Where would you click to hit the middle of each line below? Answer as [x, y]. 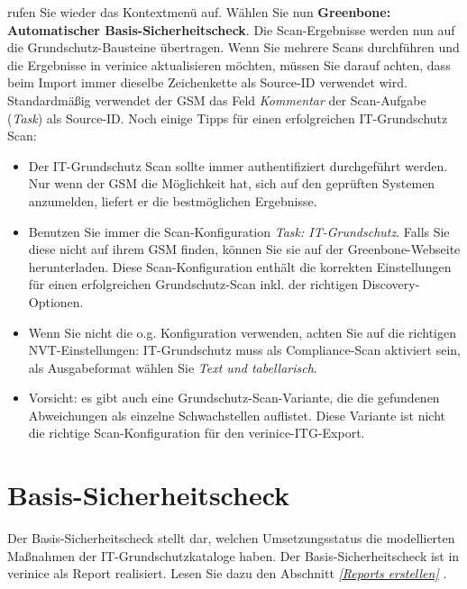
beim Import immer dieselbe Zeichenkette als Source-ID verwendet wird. [207, 82]
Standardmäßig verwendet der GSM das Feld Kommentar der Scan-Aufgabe [217, 100]
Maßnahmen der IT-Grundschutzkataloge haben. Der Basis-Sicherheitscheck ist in [233, 555]
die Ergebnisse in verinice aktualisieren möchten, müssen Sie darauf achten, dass [229, 64]
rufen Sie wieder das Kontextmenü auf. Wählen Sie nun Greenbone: [199, 12]
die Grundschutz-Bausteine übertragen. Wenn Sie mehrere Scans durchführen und [233, 47]
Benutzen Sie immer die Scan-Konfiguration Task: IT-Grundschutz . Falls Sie [239, 231]
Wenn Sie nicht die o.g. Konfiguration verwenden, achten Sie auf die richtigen [243, 332]
